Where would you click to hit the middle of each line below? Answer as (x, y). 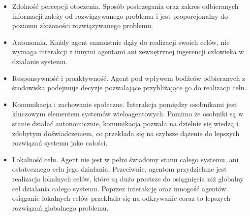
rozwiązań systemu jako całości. (60, 143)
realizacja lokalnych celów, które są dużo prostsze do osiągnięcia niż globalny (128, 178)
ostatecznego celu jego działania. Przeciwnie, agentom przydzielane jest (119, 169)
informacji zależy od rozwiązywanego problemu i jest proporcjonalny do (120, 16)
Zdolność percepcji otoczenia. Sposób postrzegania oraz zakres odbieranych (125, 6)
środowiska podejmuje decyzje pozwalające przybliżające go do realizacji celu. (129, 88)
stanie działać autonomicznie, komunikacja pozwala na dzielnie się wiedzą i (125, 123)
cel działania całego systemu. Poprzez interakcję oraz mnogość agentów (119, 188)
